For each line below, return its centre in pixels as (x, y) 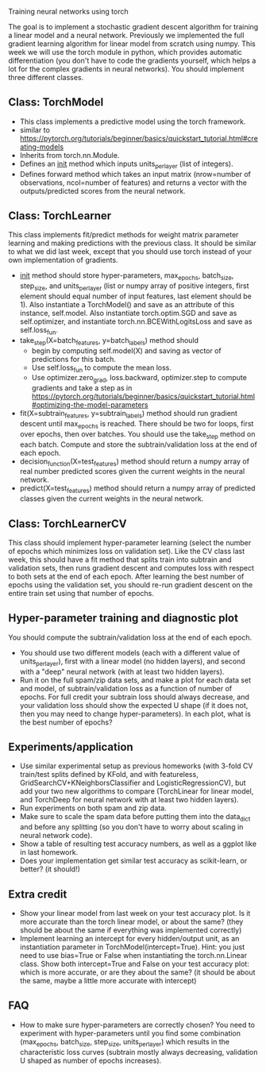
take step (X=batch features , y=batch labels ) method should (109, 341)
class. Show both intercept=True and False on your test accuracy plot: (135, 964)
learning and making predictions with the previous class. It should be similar (132, 243)
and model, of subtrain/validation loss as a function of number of (126, 688)
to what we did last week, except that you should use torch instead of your (130, 252)
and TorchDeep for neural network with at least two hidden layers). (129, 800)
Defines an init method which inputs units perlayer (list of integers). (126, 164)
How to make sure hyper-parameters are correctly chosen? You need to (137, 1025)
